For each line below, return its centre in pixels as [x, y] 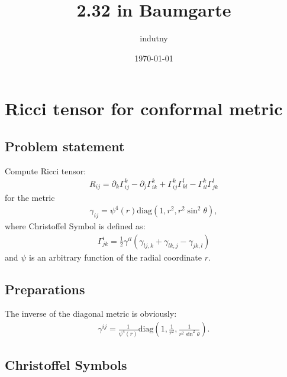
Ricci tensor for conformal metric [144, 108]
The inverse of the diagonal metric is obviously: [91, 313]
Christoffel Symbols [66, 365]
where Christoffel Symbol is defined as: [75, 225]
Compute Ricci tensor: [46, 170]
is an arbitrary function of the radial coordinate [116, 257]
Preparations [45, 289]
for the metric [30, 197]
